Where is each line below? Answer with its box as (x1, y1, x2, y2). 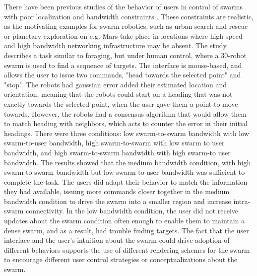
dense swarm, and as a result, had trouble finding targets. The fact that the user (4, 225, 249, 235)
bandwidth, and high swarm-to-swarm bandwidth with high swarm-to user (4, 147, 231, 157)
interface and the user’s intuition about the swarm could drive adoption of (4, 235, 230, 245)
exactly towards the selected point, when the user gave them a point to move (4, 98, 238, 109)
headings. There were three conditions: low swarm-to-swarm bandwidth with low (4, 128, 249, 138)
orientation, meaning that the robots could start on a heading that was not (4, 89, 233, 99)
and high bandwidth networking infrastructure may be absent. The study (4, 40, 227, 51)
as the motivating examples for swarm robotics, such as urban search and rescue (4, 21, 248, 31)
